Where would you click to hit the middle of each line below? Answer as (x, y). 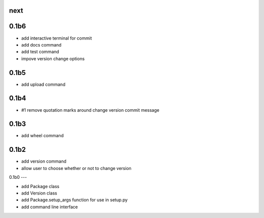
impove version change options (53, 58)
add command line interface (50, 207)
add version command (44, 161)
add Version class (39, 193)
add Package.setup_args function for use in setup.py (75, 200)
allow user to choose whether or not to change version (76, 168)
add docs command (41, 45)
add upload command (43, 84)
